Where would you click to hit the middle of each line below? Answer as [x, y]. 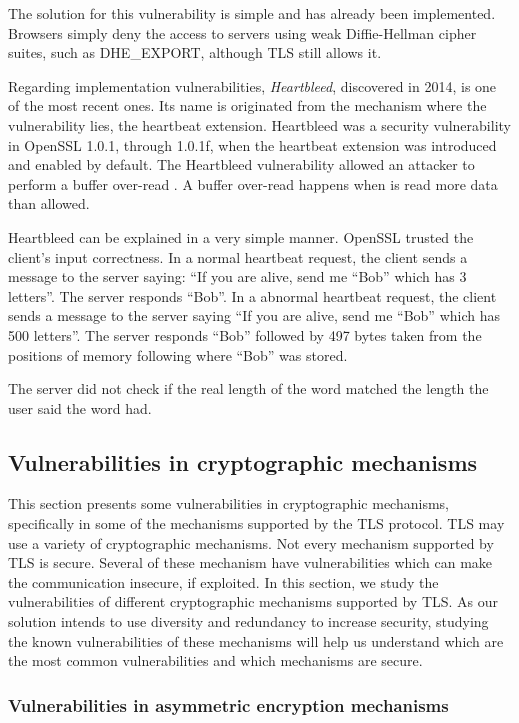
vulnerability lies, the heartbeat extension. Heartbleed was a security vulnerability [259, 124]
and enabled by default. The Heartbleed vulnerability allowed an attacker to [241, 164]
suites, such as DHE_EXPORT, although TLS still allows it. [195, 52]
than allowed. [49, 203]
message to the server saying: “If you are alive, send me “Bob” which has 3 [237, 276]
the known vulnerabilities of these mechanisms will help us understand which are [256, 640]
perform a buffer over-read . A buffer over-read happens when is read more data [253, 183]
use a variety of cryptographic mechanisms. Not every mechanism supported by [251, 542]
